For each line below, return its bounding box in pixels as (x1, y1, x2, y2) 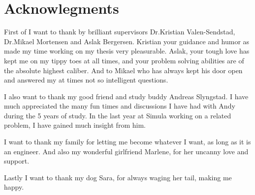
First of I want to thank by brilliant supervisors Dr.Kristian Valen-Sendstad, (4, 27, 235, 37)
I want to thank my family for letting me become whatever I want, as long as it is (4, 137, 251, 147)
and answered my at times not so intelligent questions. (4, 75, 168, 85)
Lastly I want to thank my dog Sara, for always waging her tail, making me (4, 172, 232, 182)
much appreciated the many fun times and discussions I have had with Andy (4, 101, 235, 111)
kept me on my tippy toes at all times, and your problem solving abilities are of (4, 55, 244, 65)
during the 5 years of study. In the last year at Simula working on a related (4, 110, 231, 120)
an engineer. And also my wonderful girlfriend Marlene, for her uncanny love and (4, 146, 249, 156)
